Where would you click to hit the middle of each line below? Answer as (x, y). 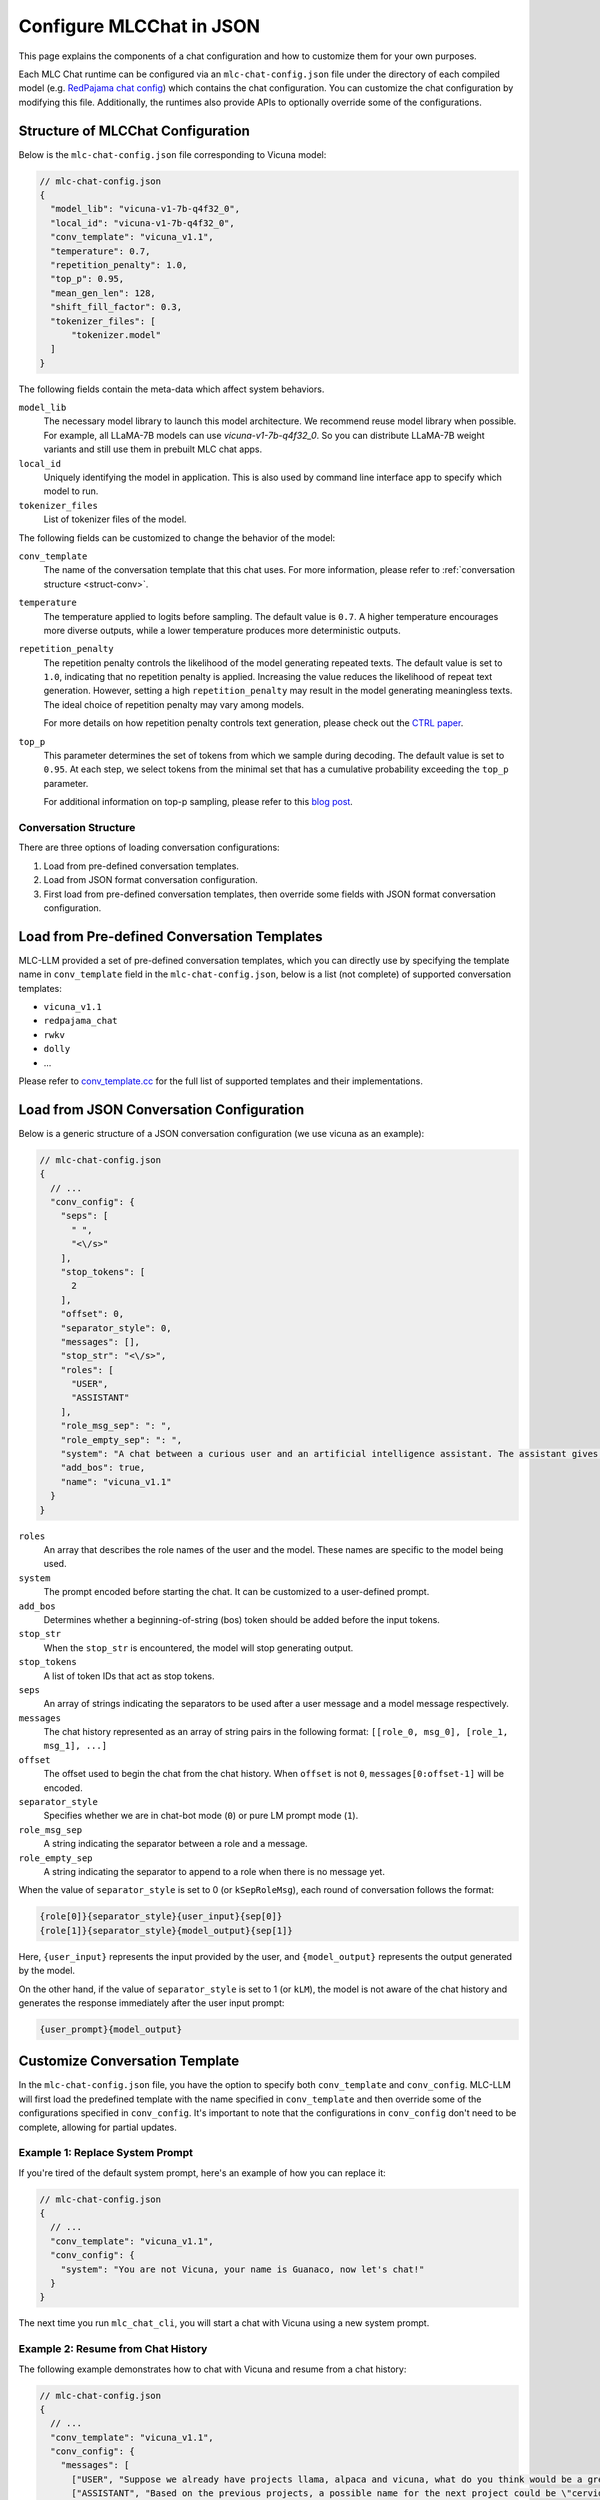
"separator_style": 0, (116, 1328)
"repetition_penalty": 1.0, (119, 264)
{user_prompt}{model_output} (111, 2029)
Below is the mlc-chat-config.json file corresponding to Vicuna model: (172, 154)
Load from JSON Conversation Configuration (161, 1109)
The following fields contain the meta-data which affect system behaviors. (171, 389)
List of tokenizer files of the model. (115, 519)
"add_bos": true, (103, 1468)
